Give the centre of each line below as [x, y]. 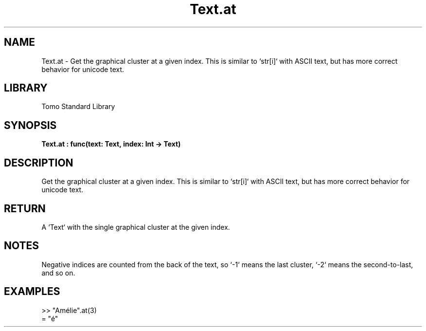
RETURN [25, 208]
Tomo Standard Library [78, 107]
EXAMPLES [32, 292]
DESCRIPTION [39, 163]
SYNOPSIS [30, 125]
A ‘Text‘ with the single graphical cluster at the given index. [136, 227]
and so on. [58, 273]
